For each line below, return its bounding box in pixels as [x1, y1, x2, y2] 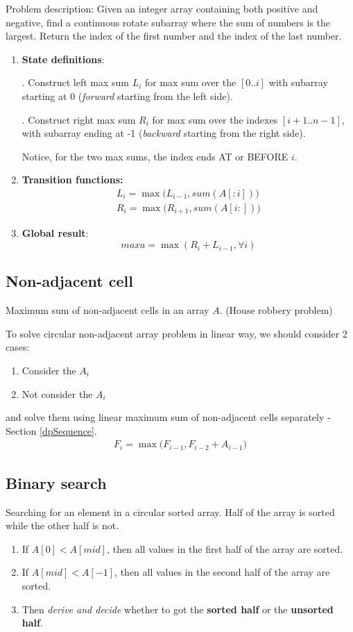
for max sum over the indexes [152, 112, 278, 126]
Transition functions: [21, 172, 123, 187]
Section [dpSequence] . [6, 423, 97, 438]
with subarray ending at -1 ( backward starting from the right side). [21, 126, 306, 140]
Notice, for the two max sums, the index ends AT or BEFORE [21, 149, 289, 163]
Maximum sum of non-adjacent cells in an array [6, 303, 209, 317]
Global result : [21, 226, 89, 240]
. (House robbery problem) [219, 303, 333, 317]
